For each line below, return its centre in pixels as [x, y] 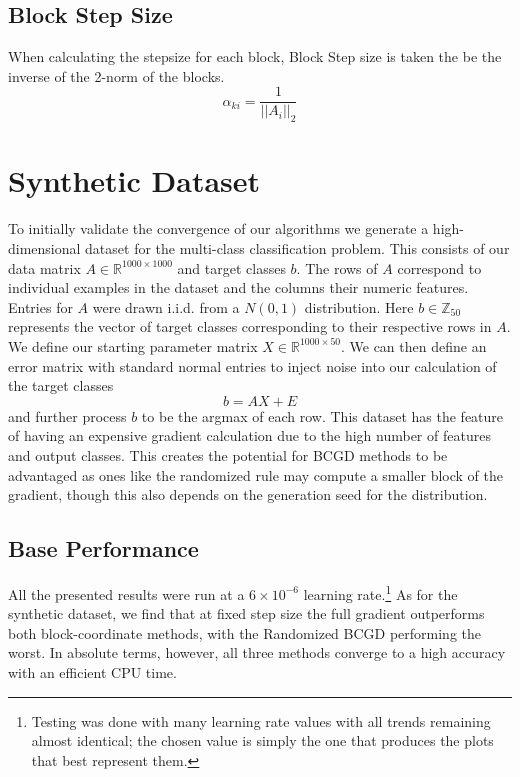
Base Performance [103, 548]
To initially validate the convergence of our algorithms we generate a [218, 228]
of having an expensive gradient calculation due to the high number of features [249, 435]
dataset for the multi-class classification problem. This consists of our [297, 247]
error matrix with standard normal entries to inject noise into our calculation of [252, 365]
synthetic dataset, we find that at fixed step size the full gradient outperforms [246, 613]
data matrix [44, 267]
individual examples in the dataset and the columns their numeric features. [238, 287]
